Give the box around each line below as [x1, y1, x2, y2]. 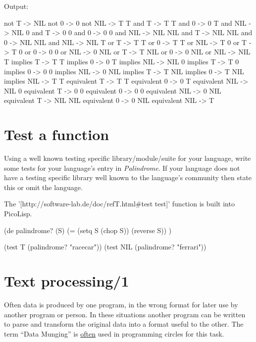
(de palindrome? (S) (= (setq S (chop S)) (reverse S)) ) [4, 225, 172, 235]
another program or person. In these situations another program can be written [4, 309, 246, 319]
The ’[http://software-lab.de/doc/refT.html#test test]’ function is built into [4, 198, 235, 209]
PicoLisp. [4, 208, 32, 219]
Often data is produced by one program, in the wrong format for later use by [4, 299, 238, 309]
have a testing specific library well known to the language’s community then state [4, 172, 252, 183]
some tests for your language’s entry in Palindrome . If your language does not [4, 162, 240, 173]
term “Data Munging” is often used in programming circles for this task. [4, 328, 224, 339]
